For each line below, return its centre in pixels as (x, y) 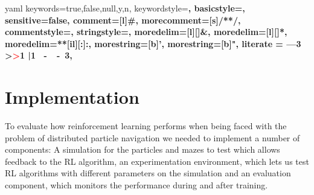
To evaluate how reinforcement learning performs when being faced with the (146, 126)
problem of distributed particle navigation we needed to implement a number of (152, 137)
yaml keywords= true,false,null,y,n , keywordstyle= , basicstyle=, (125, 8)
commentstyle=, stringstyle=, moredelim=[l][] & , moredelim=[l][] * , (146, 32)
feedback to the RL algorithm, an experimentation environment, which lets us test (157, 161)
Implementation (72, 97)
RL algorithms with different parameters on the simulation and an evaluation (148, 173)
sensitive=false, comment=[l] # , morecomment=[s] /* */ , (123, 20)
